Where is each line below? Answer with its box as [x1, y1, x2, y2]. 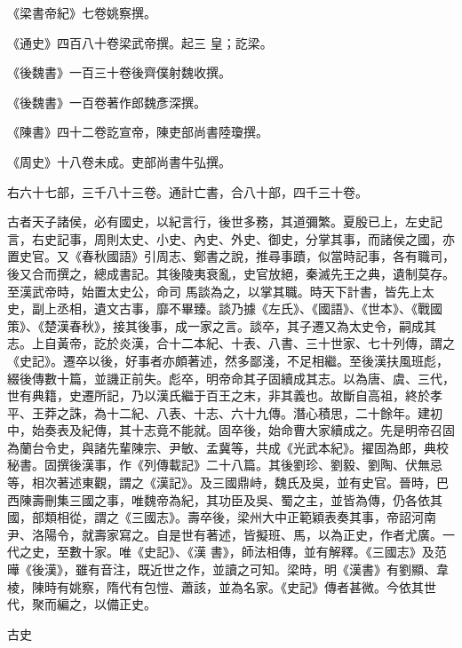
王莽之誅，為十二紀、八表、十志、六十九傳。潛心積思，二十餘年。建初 [31, 403, 442, 422]
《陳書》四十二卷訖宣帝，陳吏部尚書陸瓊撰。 [7, 122, 268, 141]
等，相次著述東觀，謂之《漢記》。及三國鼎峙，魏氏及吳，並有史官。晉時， [7, 473, 436, 492]
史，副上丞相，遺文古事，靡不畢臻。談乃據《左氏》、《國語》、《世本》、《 [7, 299, 418, 318]
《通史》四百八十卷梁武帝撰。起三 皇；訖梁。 [7, 33, 273, 51]
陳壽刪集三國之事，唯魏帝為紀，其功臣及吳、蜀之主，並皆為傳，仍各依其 [19, 490, 442, 509]
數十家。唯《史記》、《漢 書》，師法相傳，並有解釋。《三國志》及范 [68, 542, 447, 561]
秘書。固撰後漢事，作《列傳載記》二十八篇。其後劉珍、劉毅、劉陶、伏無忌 [7, 455, 442, 474]
